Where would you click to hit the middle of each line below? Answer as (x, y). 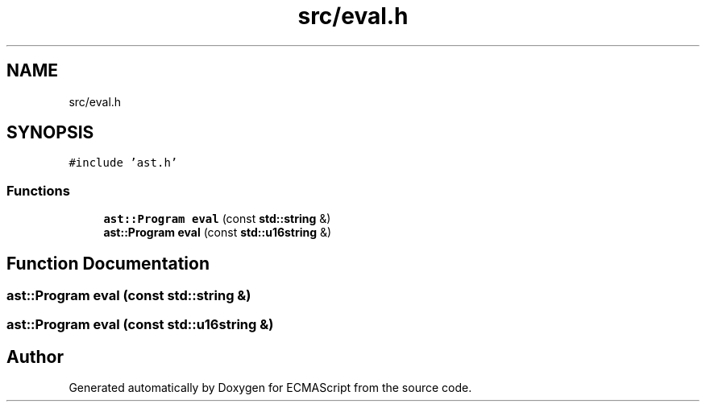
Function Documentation (108, 263)
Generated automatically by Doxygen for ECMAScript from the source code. (270, 388)
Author (35, 356)
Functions (38, 190)
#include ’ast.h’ (123, 163)
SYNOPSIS (50, 133)
